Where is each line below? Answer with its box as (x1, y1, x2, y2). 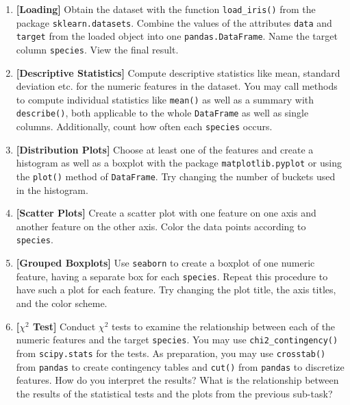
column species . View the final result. (16, 42, 179, 56)
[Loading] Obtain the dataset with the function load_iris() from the (16, 2, 316, 16)
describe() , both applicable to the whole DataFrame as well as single (16, 106, 309, 120)
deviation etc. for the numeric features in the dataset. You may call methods (16, 79, 338, 93)
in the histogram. (16, 182, 88, 197)
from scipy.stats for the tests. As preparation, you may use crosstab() (16, 345, 326, 360)
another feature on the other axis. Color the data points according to (16, 219, 306, 233)
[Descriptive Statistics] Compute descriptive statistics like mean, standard (16, 65, 340, 79)
